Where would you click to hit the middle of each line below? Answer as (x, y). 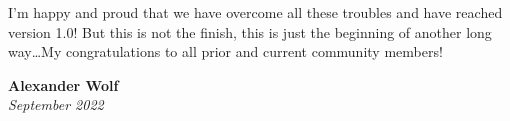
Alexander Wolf (63, 84)
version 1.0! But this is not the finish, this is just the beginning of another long (250, 31)
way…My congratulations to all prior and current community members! (225, 51)
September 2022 (56, 104)
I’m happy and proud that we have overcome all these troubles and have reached (255, 12)
